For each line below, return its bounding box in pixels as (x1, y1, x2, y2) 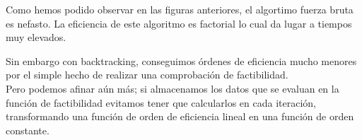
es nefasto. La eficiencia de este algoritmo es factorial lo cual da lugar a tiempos (6, 16, 352, 30)
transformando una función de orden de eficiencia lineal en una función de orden (6, 109, 354, 124)
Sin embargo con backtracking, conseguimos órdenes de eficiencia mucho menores (6, 53, 357, 68)
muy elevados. (6, 30, 66, 45)
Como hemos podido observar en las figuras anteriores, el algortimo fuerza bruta (6, 2, 354, 16)
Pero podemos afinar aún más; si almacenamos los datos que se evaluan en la (6, 81, 339, 95)
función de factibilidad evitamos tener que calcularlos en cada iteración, (6, 95, 316, 110)
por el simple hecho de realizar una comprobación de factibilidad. (6, 67, 288, 82)
